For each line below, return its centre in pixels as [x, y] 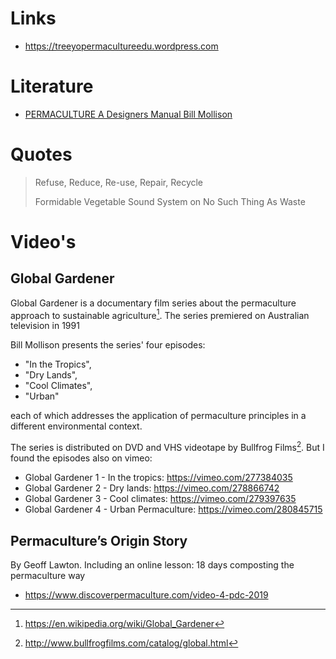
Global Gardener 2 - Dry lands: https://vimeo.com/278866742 [152, 488]
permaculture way [48, 575]
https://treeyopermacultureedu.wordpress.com [121, 46]
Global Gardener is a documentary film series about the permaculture [153, 303]
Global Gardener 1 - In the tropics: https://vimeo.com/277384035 [158, 478]
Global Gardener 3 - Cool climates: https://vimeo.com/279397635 [160, 499]
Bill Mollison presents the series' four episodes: [108, 345]
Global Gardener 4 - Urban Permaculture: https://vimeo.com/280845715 [173, 509]
